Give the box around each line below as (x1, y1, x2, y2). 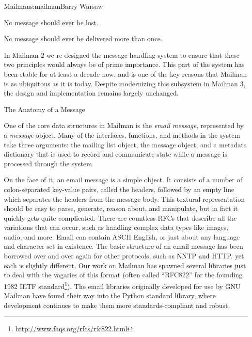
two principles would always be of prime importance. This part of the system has (4, 59, 245, 69)
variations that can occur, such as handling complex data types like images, (4, 222, 228, 232)
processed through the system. (4, 158, 94, 168)
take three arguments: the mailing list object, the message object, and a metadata (4, 139, 247, 149)
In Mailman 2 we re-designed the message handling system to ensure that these (4, 49, 239, 60)
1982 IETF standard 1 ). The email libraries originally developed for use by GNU (4, 279, 241, 291)
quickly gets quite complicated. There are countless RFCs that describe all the (4, 212, 237, 223)
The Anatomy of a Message (4, 104, 85, 114)
